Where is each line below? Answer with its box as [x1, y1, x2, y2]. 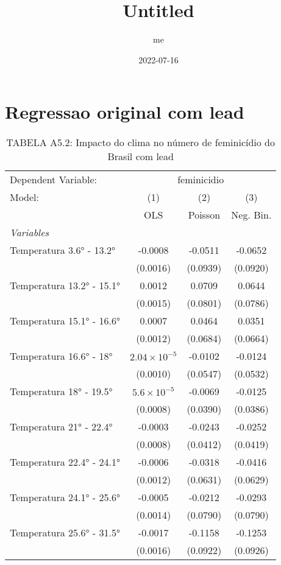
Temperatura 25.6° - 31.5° [10, 525, 120, 540]
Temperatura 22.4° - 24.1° [10, 455, 120, 469]
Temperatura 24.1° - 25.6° [10, 490, 120, 505]
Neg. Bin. [231, 208, 272, 222]
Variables [10, 225, 49, 240]
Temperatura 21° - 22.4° [10, 419, 113, 434]
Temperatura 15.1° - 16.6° [10, 314, 120, 328]
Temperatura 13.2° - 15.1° [10, 278, 120, 293]
